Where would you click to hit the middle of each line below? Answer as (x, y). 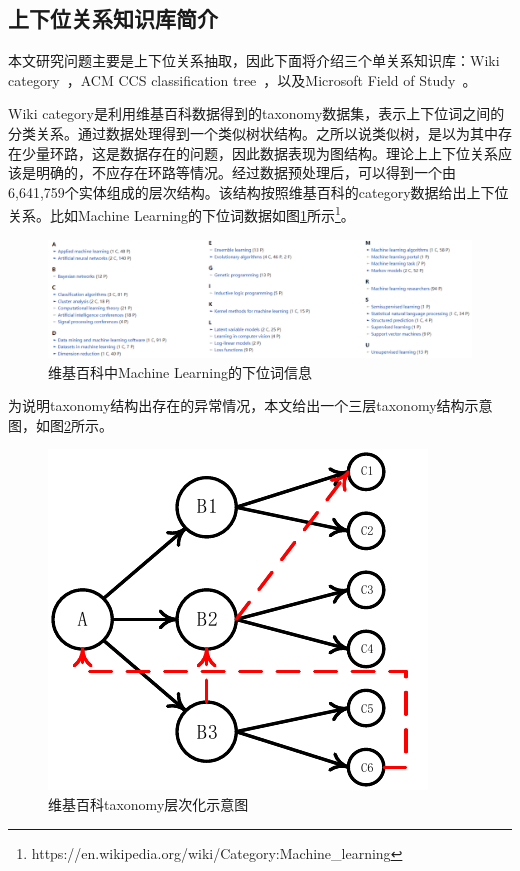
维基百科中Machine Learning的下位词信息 (180, 371)
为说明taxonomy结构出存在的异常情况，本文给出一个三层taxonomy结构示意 (250, 405)
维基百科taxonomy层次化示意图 (148, 804)
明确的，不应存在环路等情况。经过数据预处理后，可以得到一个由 (245, 172)
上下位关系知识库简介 (113, 18)
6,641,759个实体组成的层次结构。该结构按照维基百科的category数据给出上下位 (258, 191)
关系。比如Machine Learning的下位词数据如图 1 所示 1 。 (181, 214)
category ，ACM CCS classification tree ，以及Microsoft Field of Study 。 (242, 79)
